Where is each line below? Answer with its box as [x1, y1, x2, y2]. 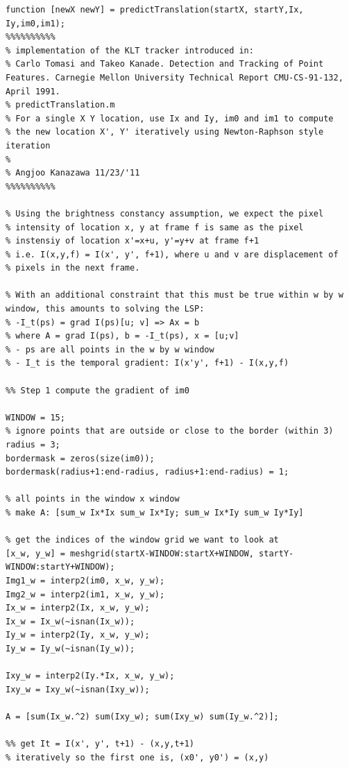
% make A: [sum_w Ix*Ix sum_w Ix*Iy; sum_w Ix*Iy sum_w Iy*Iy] [6, 507, 304, 518]
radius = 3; [6, 440, 60, 450]
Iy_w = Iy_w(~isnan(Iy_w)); [6, 643, 135, 654]
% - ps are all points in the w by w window [6, 344, 214, 355]
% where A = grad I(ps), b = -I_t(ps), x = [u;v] [6, 331, 239, 341]
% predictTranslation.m [6, 100, 115, 110]
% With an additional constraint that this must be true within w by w [6, 290, 343, 300]
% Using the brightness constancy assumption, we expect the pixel [6, 208, 324, 219]
